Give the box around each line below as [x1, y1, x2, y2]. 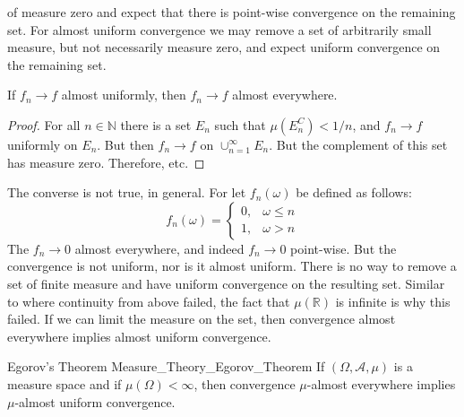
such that [214, 115, 266, 134]
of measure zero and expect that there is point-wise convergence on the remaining [7, 3, 456, 21]
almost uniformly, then [61, 85, 186, 104]
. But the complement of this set [269, 135, 448, 153]
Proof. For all [7, 115, 81, 134]
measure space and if [7, 374, 122, 393]
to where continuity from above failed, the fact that [7, 291, 290, 310]
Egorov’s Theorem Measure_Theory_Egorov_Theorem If [7, 357, 325, 376]
